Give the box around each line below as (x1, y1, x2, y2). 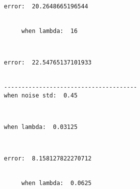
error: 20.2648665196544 (4, 3, 88, 10)
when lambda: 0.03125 (4, 124, 78, 131)
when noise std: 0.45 (4, 92, 78, 99)
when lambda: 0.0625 (21, 180, 92, 187)
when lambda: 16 (21, 27, 78, 34)
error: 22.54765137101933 (4, 59, 92, 66)
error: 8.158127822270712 (4, 155, 92, 162)
